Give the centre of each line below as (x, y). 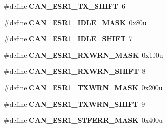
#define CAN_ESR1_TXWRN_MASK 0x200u (83, 87)
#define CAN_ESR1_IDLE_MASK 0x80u (75, 22)
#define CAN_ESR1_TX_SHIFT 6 (65, 6)
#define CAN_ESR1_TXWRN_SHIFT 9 (75, 104)
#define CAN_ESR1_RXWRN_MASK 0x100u (83, 55)
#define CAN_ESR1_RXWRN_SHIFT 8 (75, 71)
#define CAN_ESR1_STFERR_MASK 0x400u (83, 120)
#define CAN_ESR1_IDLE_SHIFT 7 (68, 39)
